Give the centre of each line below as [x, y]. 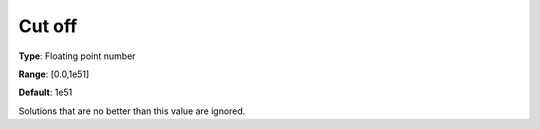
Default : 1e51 [45, 92]
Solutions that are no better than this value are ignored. [132, 111]
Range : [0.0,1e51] [54, 74]
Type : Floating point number [77, 56]
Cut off [48, 26]
